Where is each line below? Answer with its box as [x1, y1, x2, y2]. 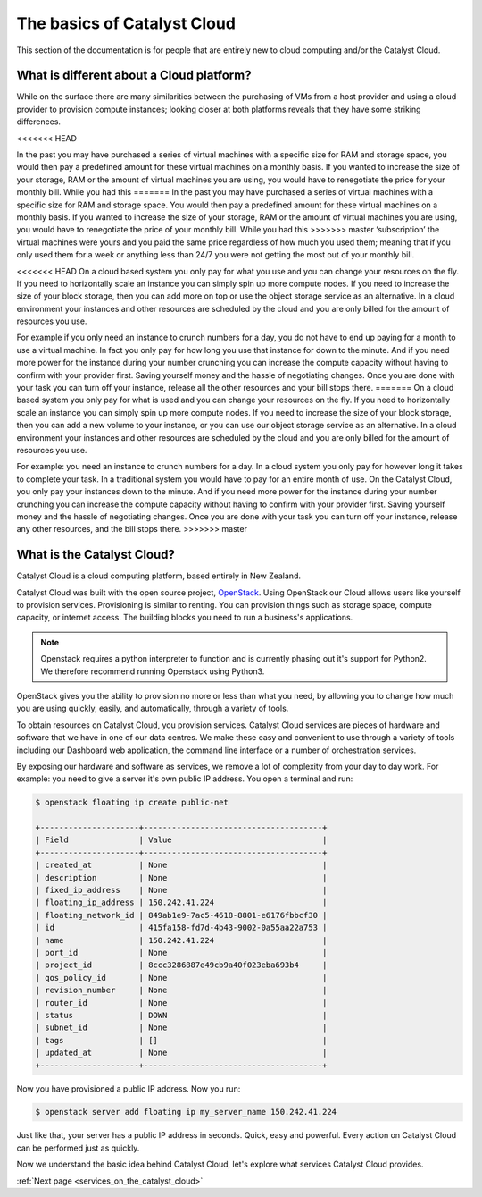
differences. [16, 116, 62, 127]
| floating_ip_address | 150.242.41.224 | [35, 898, 328, 907]
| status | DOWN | [35, 1010, 328, 1020]
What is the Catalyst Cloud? [16, 547, 176, 562]
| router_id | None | [35, 998, 328, 1007]
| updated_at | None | [35, 1048, 328, 1058]
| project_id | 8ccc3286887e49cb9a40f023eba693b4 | [35, 960, 328, 970]
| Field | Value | [35, 835, 328, 845]
